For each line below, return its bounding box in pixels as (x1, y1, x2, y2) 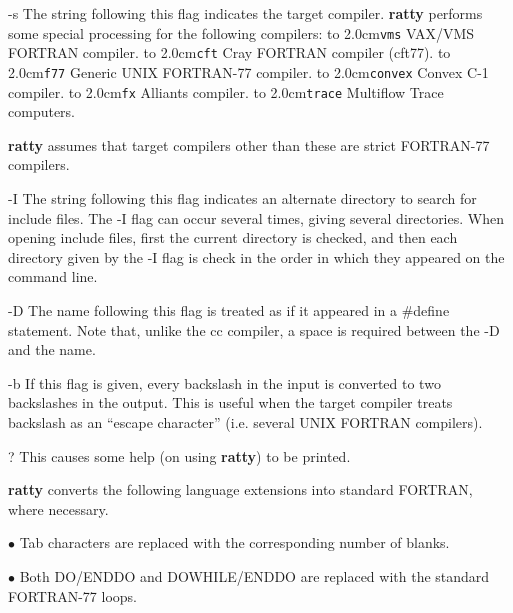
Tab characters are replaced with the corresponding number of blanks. (19, 532, 450, 553)
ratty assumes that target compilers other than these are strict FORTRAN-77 (8, 134, 490, 155)
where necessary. (8, 498, 109, 519)
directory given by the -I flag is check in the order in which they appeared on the (8, 246, 505, 267)
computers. (8, 101, 76, 122)
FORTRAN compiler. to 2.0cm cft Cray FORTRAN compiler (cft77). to (8, 42, 451, 63)
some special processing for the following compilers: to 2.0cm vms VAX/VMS (8, 22, 475, 43)
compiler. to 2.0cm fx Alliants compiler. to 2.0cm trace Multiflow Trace (8, 81, 444, 102)
